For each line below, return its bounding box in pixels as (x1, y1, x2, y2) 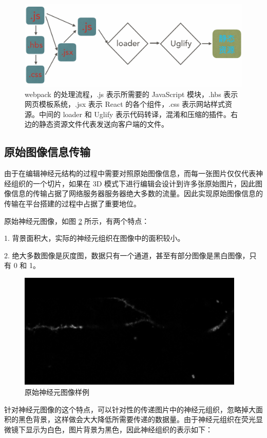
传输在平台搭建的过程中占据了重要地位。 (4, 198, 141, 209)
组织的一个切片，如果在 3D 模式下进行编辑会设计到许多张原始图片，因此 (11, 178, 256, 188)
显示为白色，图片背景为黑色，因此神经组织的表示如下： (25, 424, 213, 434)
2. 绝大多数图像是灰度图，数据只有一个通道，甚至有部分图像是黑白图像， (4, 250, 250, 260)
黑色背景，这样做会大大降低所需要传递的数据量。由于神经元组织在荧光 (18, 414, 256, 425)
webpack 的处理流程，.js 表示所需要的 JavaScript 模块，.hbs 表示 (25, 88, 238, 99)
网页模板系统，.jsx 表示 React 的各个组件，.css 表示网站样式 (25, 99, 225, 109)
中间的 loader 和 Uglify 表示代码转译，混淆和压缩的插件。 (39, 108, 231, 119)
